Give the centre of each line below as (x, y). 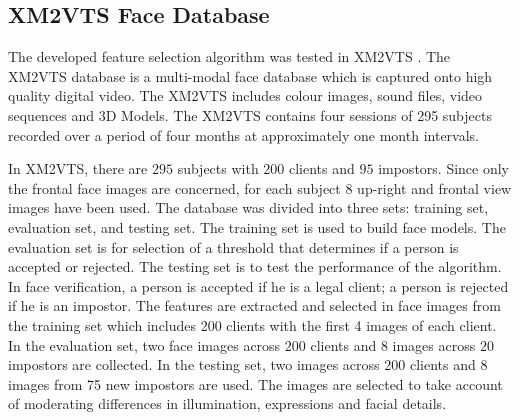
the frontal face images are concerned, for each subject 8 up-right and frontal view (260, 187)
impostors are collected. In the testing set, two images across (194, 364)
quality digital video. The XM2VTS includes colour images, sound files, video (245, 95)
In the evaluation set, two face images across (144, 344)
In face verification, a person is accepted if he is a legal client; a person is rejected (258, 285)
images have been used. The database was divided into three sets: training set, (248, 207)
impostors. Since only (444, 168)
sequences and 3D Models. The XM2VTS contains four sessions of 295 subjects (250, 114)
